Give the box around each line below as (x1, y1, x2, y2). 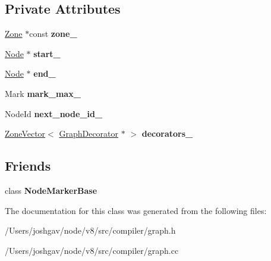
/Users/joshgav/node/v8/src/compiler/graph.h (5, 224, 176, 237)
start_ (33, 47, 61, 59)
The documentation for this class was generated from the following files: (5, 204, 267, 216)
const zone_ (29, 27, 77, 40)
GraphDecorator (59, 127, 119, 140)
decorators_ (141, 127, 193, 140)
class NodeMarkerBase (5, 184, 97, 196)
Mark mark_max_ (5, 87, 81, 99)
